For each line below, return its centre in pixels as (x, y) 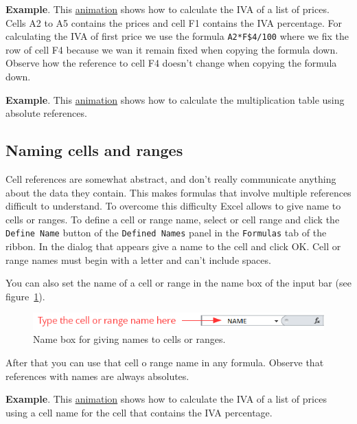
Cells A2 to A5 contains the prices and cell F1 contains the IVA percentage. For (174, 22)
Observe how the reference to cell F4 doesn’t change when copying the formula (171, 63)
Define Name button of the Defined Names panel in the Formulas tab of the (166, 233)
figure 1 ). (25, 296)
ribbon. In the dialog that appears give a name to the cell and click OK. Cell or (173, 246)
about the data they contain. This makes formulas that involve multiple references (178, 192)
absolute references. (46, 113)
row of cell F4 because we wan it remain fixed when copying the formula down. (172, 49)
